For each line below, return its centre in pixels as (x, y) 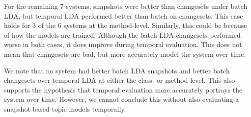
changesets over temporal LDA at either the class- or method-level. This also (120, 80)
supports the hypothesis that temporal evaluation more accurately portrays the (123, 89)
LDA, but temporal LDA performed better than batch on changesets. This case (124, 15)
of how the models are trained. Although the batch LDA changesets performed (122, 35)
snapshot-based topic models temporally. (65, 108)
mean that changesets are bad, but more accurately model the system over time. (125, 54)
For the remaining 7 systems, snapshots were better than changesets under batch (126, 6)
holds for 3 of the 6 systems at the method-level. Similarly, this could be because (125, 25)
